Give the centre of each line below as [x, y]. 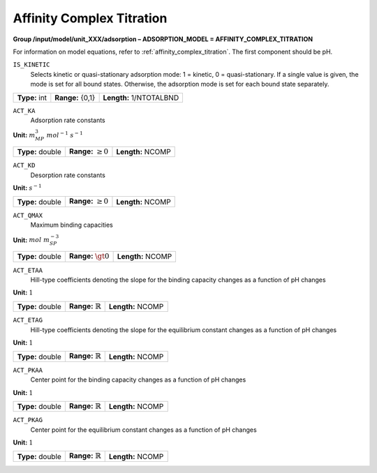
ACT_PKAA [28, 370]
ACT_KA [24, 111]
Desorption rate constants [68, 175]
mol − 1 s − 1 [65, 135]
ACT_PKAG [28, 420]
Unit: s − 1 [27, 187]
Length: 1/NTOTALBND [141, 98]
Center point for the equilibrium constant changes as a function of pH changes [144, 430]
